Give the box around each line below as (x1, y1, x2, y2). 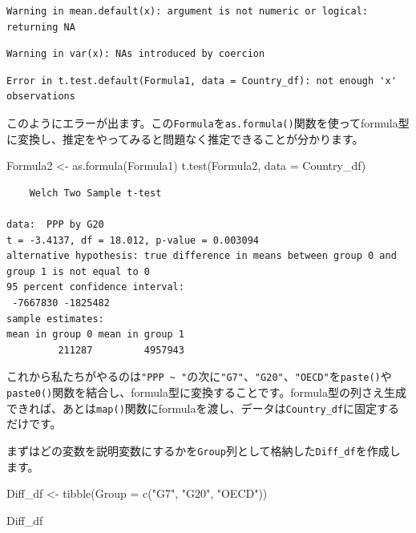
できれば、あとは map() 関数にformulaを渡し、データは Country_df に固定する (6, 399, 400, 416)
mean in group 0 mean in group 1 (6, 329, 184, 341)
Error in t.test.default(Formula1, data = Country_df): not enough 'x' (6, 75, 397, 87)
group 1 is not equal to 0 (6, 265, 150, 277)
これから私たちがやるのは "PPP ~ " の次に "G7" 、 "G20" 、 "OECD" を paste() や (6, 368, 392, 385)
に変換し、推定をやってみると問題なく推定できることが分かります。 (6, 130, 364, 147)
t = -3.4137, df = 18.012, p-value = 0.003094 (6, 234, 259, 246)
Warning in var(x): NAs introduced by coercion (6, 48, 265, 60)
